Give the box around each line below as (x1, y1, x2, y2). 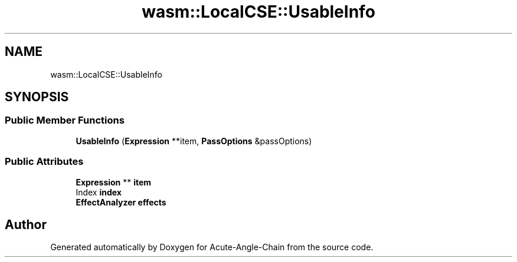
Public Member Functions (5, 114, 125, 127)
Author (5, 217, 47, 232)
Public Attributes (5, 155, 84, 168)
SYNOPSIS (5, 89, 69, 105)
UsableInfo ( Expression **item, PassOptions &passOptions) (76, 135, 312, 146)
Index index (76, 187, 122, 197)
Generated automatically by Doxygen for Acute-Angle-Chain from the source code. (50, 242, 374, 253)
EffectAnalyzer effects (76, 197, 166, 207)
